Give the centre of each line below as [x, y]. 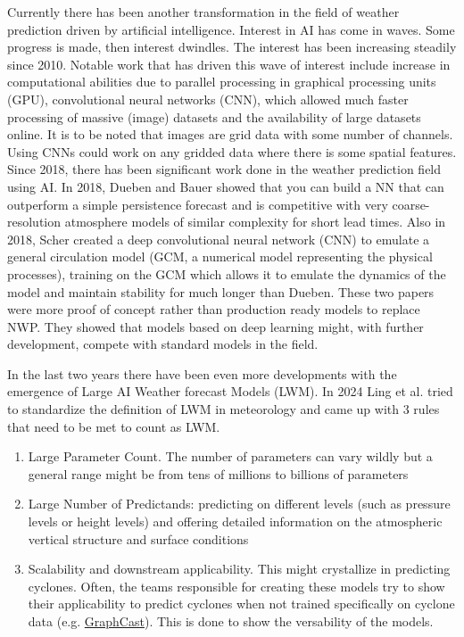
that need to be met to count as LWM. [114, 426]
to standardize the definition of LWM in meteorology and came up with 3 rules [224, 409]
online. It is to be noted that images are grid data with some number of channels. [230, 134]
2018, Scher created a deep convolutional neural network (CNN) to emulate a [219, 239]
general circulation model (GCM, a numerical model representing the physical [220, 256]
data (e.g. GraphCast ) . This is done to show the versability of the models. [231, 621]
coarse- [411, 204]
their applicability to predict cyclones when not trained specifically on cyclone [241, 604]
